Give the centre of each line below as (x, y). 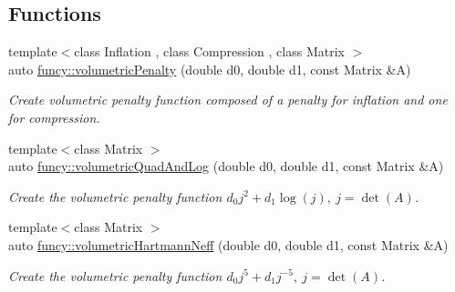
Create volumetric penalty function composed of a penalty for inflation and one (228, 100)
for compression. (54, 117)
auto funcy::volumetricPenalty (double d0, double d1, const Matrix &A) (210, 69)
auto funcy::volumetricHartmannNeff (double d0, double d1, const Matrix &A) (228, 244)
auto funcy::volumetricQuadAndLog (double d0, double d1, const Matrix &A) (226, 166)
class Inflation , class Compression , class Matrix (209, 51)
